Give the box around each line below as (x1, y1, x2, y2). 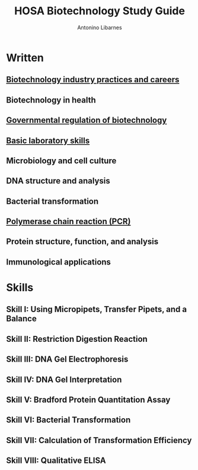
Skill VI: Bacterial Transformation (6, 415, 131, 425)
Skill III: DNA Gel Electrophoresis (6, 354, 129, 365)
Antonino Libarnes (76, 24, 123, 31)
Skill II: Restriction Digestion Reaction (6, 334, 148, 344)
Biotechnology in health (6, 95, 96, 105)
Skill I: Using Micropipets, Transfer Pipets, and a (6, 304, 187, 315)
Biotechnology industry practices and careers (6, 74, 180, 85)
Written (6, 51, 44, 64)
